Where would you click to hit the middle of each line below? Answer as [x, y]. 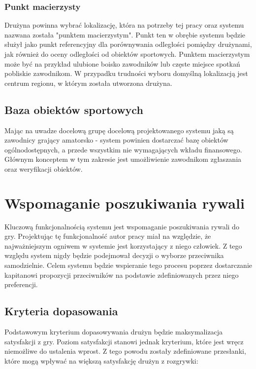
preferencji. [21, 284]
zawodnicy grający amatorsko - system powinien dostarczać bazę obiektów [116, 140]
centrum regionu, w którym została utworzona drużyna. [88, 83]
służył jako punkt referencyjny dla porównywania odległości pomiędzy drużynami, [128, 44]
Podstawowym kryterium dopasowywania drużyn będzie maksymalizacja [114, 332]
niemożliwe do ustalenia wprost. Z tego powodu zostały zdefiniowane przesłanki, [125, 351]
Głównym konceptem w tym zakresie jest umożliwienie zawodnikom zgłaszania [123, 159]
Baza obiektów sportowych [74, 109]
